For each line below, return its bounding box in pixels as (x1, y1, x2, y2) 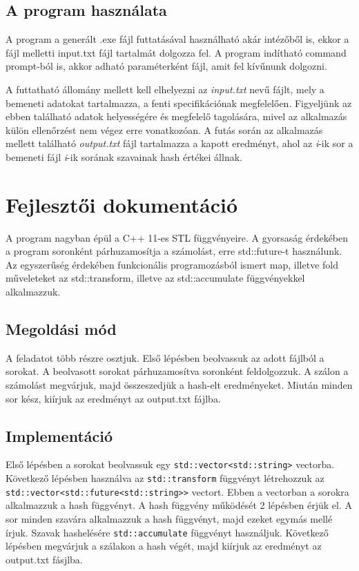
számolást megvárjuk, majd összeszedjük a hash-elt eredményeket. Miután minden (6, 378, 353, 392)
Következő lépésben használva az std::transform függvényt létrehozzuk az (6, 471, 324, 485)
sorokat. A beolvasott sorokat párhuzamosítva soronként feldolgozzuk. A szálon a (6, 364, 349, 378)
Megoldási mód (6, 318, 117, 340)
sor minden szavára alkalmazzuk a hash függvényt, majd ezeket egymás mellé (6, 511, 333, 525)
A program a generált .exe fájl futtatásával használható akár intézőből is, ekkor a (6, 32, 349, 46)
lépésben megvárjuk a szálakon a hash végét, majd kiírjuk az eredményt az (6, 539, 322, 553)
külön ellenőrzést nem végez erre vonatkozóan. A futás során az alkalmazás (6, 122, 323, 137)
